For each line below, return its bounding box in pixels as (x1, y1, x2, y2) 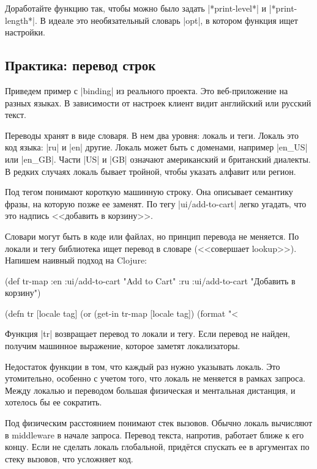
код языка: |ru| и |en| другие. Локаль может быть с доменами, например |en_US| (5, 141, 308, 153)
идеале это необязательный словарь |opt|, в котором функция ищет (48, 13, 298, 26)
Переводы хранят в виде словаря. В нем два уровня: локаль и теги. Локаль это (5, 128, 299, 141)
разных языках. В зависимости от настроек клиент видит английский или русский (5, 96, 311, 109)
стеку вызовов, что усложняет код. (5, 452, 133, 465)
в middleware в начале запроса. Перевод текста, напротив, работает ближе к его (5, 428, 304, 441)
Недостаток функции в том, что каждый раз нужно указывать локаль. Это (5, 360, 280, 372)
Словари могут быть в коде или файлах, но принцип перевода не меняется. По (5, 229, 299, 242)
